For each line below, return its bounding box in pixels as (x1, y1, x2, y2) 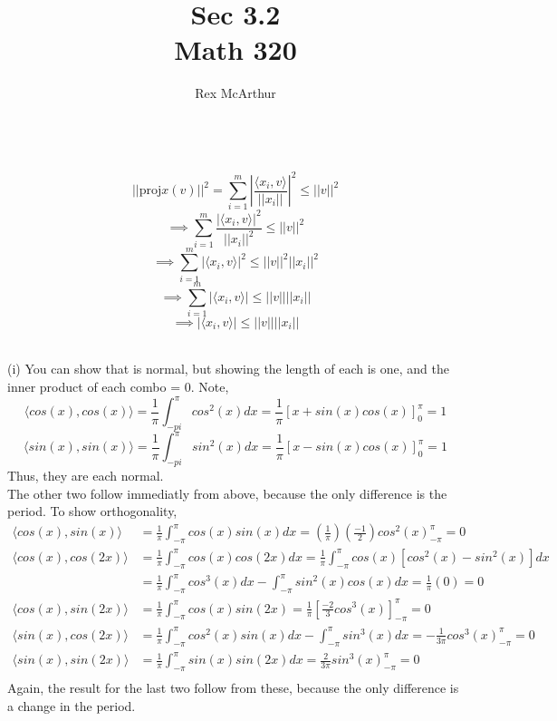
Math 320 (174, 31, 297, 68)
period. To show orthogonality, (7, 502, 178, 521)
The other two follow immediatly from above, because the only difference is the (7, 483, 447, 502)
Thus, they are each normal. (7, 466, 164, 485)
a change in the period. (7, 696, 136, 715)
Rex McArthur (195, 83, 276, 102)
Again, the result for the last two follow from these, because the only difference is (7, 678, 459, 697)
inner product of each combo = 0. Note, (7, 377, 229, 396)
